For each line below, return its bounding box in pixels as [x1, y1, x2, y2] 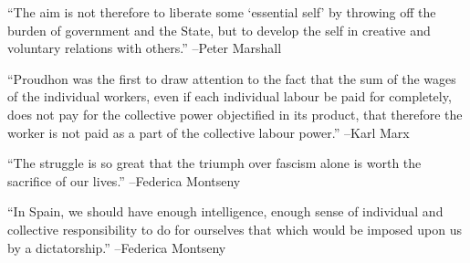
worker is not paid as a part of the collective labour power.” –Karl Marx [7, 122, 410, 142]
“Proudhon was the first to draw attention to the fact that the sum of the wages [7, 68, 456, 88]
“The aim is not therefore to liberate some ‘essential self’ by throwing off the [7, 3, 436, 21]
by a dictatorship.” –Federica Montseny [7, 237, 226, 257]
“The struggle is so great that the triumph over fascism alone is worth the [7, 153, 422, 173]
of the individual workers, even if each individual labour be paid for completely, [7, 87, 452, 106]
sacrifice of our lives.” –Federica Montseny [7, 171, 241, 190]
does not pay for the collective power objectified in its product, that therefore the [7, 104, 463, 123]
